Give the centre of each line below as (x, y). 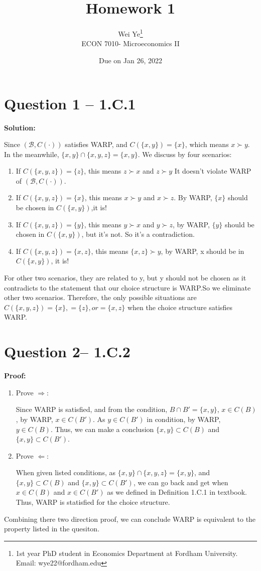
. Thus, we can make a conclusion (102, 429)
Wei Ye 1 (130, 33)
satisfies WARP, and (96, 144)
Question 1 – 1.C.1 (70, 103)
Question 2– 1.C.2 (67, 351)
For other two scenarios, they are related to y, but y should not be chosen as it (125, 278)
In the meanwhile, (32, 154)
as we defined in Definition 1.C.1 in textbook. (177, 492)
